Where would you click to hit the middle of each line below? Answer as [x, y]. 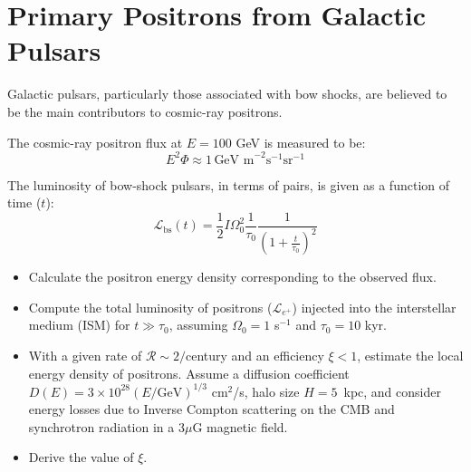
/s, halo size [266, 391]
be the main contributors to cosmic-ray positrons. [145, 111]
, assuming [198, 325]
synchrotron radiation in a [101, 426]
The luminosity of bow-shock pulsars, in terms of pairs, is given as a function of [229, 184]
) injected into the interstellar [374, 307]
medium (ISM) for [79, 325]
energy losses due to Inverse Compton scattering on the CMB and [211, 409]
